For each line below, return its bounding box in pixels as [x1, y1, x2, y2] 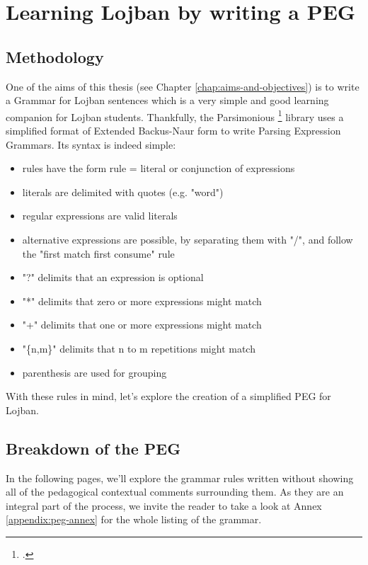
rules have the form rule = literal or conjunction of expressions [22, 161, 295, 176]
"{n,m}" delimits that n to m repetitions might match [22, 341, 255, 355]
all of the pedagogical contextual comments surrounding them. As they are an [6, 484, 344, 499]
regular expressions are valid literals [22, 208, 178, 223]
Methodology [6, 45, 104, 67]
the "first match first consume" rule [22, 246, 175, 261]
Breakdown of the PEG [6, 437, 181, 459]
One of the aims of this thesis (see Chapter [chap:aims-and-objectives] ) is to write [6, 79, 360, 93]
